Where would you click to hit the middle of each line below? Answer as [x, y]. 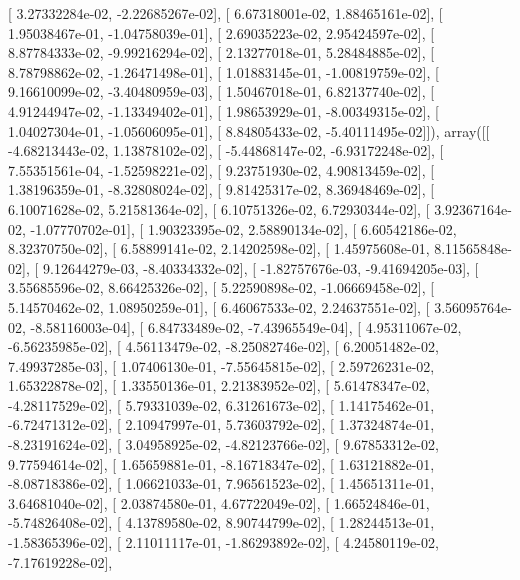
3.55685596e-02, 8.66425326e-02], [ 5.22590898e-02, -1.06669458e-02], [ [221, 287]
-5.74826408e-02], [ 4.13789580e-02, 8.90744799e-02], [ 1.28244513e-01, [221, 522]
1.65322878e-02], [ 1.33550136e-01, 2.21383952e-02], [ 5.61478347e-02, [219, 385]
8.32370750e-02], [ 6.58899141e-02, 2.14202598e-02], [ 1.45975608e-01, [219, 248]
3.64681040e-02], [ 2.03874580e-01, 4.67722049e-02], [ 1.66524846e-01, [219, 502]
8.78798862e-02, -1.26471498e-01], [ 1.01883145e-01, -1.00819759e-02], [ [223, 71]
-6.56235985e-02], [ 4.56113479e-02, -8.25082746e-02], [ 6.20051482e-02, [223, 346]
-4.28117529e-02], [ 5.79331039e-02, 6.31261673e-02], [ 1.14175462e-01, [221, 404]
